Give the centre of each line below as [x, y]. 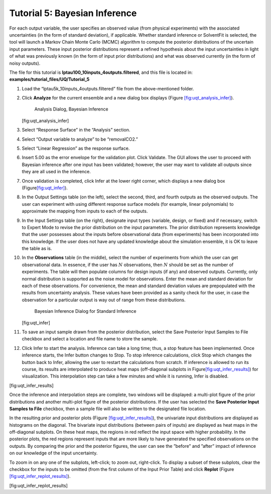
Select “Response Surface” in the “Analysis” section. [76, 130]
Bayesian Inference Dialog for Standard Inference [85, 311]
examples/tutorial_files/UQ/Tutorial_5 [49, 79]
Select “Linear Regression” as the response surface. [76, 149]
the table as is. [37, 249]
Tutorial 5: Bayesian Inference [73, 13]
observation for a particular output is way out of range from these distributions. [104, 300]
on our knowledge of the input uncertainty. [53, 453]
